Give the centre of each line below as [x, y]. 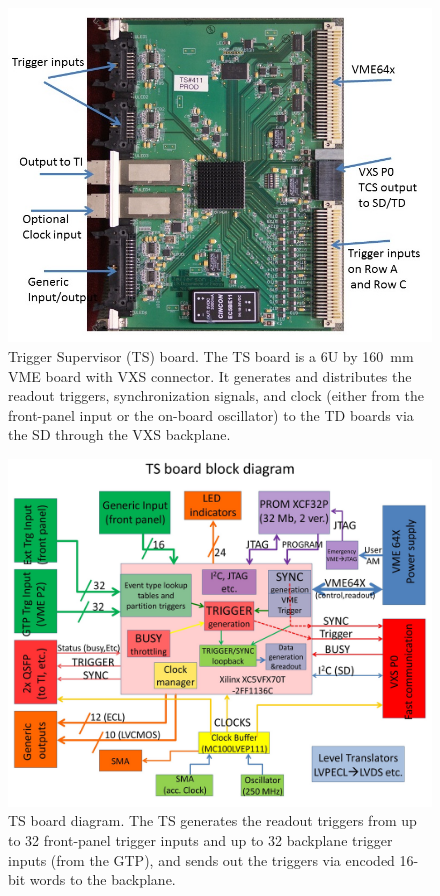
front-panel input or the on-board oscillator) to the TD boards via [211, 414]
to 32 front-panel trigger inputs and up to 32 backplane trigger [200, 839]
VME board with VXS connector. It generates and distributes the [210, 375]
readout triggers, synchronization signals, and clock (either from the [216, 395]
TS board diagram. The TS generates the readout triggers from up [212, 820]
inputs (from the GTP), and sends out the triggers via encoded [201, 859]
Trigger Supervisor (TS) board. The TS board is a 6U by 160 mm [211, 355]
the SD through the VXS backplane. [119, 434]
